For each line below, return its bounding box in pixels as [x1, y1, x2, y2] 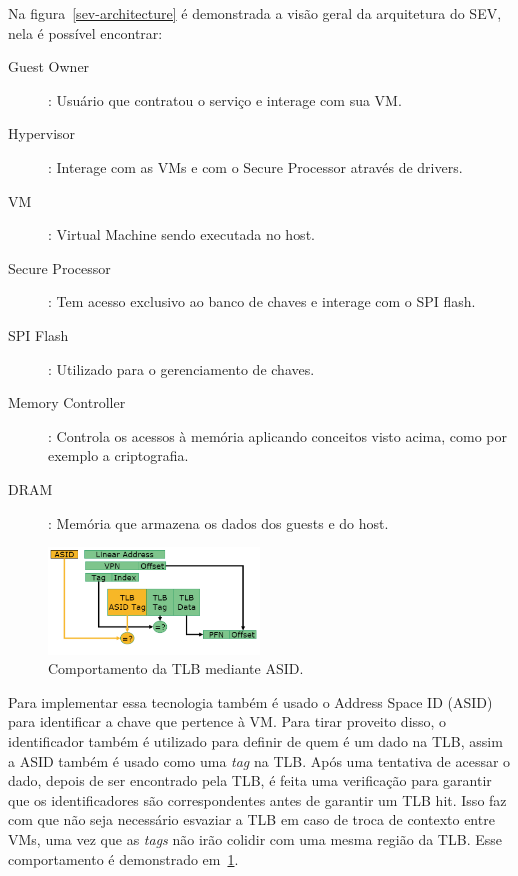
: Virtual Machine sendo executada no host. [48, 224, 315, 245]
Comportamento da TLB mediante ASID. [48, 658, 304, 679]
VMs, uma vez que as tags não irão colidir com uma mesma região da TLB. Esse [8, 828, 502, 849]
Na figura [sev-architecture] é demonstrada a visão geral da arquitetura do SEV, [8, 3, 502, 23]
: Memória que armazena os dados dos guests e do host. [48, 512, 389, 533]
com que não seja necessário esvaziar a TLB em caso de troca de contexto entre [8, 809, 495, 830]
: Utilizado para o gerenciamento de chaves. [48, 358, 315, 379]
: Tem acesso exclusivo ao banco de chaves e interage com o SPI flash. [48, 291, 476, 312]
